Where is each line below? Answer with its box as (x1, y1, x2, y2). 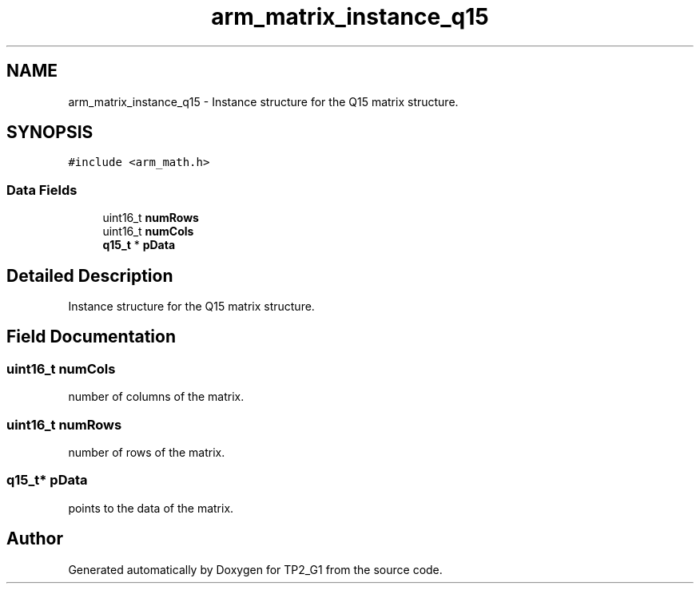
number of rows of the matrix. (68, 445, 225, 459)
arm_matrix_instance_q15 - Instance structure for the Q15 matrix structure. (68, 94, 459, 109)
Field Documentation (6, 327, 176, 347)
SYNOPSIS (6, 122, 93, 143)
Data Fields (6, 181, 78, 198)
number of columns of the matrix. (68, 390, 245, 404)
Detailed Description (6, 265, 173, 286)
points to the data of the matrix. (68, 501, 234, 515)
